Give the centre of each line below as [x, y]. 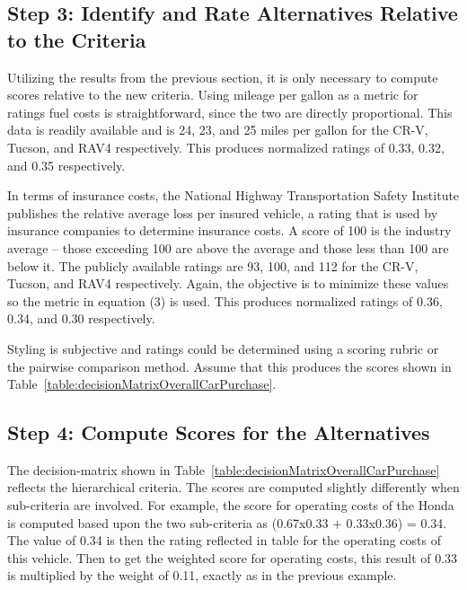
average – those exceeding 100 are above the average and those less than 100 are [228, 247]
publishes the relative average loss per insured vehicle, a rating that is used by [223, 212]
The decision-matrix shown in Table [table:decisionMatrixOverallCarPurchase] [224, 469]
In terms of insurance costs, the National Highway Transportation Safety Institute [233, 195]
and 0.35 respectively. [66, 165]
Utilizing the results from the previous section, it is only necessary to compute [223, 77]
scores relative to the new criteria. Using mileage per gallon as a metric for [213, 95]
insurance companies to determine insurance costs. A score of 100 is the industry [229, 230]
